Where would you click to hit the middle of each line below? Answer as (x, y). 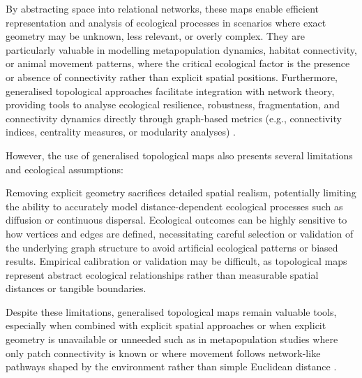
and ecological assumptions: (65, 169)
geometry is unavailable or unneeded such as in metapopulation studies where (172, 339)
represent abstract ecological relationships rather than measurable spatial (162, 274)
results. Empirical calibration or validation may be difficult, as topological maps (176, 261)
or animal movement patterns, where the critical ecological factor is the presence (178, 63)
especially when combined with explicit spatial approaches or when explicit (166, 325)
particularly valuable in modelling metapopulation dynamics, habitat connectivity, (181, 49)
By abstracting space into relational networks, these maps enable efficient (163, 8)
